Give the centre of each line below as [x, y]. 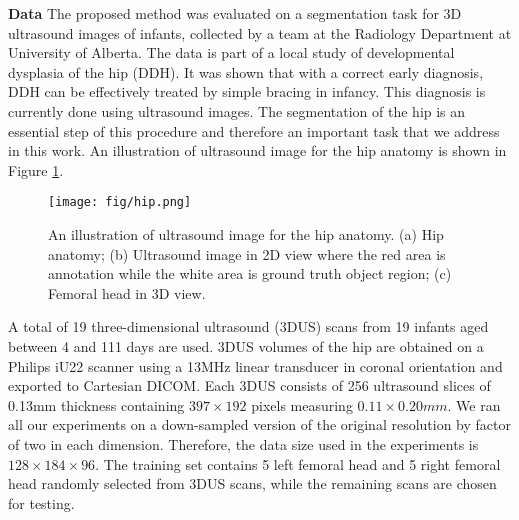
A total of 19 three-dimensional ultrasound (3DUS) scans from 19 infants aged [248, 326]
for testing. [41, 502]
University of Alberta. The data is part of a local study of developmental [231, 52]
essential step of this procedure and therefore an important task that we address [254, 130]
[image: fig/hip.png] [120, 202]
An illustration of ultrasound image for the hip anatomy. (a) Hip [246, 234]
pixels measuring [302, 404]
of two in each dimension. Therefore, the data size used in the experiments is [243, 443]
